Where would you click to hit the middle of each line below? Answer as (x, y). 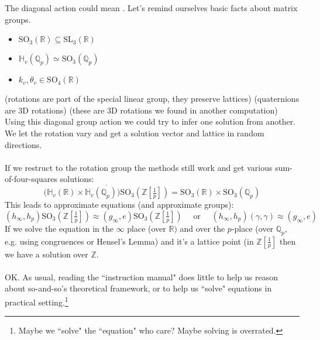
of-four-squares (31, 179)
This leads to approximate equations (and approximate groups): (119, 205)
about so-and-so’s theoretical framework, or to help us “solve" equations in (138, 288)
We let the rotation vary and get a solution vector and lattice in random (135, 133)
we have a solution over (47, 254)
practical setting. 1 (37, 301)
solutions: (77, 179)
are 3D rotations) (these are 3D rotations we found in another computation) (141, 110)
